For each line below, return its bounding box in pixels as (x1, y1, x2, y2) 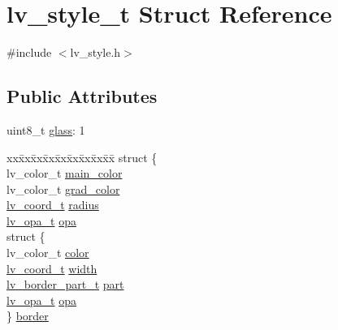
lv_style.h (70, 44, 121, 61)
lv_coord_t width (6, 259, 97, 276)
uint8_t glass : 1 (6, 121, 85, 138)
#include (6, 44, 52, 61)
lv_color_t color (6, 244, 89, 261)
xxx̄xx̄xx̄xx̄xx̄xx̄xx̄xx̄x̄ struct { (6, 148, 158, 165)
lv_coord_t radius (6, 196, 99, 213)
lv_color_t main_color (6, 165, 123, 182)
